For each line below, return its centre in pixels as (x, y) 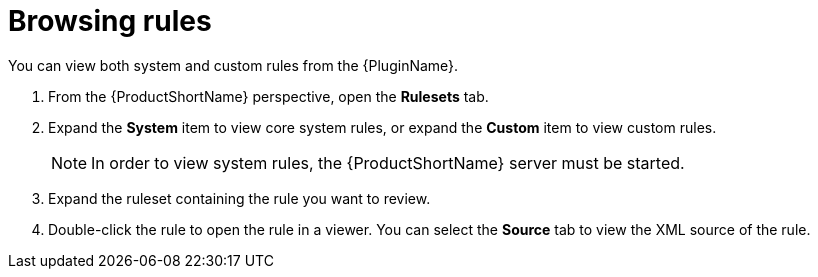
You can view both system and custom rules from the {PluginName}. (233, 65)
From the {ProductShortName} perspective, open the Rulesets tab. (268, 96)
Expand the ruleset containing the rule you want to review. (239, 198)
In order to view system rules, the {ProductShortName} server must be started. (388, 162)
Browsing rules (110, 21)
